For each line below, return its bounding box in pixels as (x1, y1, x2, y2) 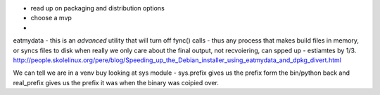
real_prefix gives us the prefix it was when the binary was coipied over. (13, 78, 220, 87)
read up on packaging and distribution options (30, 4, 165, 12)
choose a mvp (30, 14, 72, 22)
